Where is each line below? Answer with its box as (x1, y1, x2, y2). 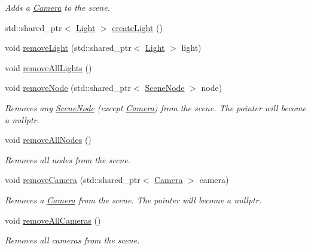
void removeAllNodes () (5, 133, 92, 146)
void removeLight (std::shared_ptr (5, 41, 132, 54)
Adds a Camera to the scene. (5, 1, 110, 13)
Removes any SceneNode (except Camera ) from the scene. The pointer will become (5, 101, 306, 114)
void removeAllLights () (5, 61, 92, 74)
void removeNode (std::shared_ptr (5, 81, 132, 94)
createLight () (112, 21, 163, 33)
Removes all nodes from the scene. (5, 153, 131, 166)
